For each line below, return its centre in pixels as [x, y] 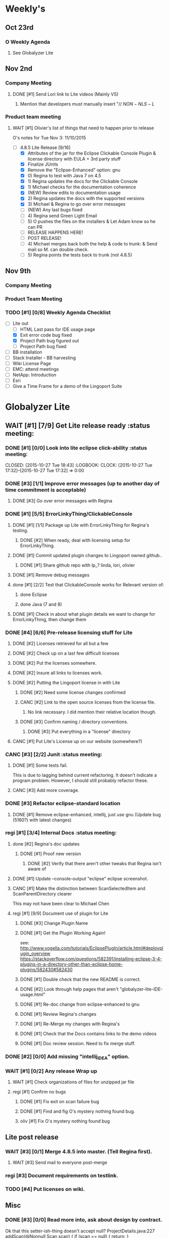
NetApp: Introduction [34, 375]
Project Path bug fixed [43, 346]
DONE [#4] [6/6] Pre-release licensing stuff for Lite [69, 632]
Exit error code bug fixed [46, 335]
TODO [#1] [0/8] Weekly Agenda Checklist [58, 313]
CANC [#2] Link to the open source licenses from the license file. [88, 702]
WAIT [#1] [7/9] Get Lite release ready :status [78, 426]
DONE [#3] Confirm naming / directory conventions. [74, 722]
